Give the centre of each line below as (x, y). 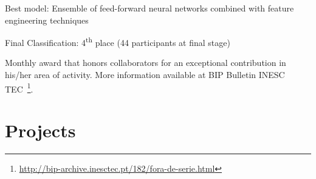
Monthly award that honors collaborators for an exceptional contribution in (146, 63)
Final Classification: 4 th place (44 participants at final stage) (118, 41)
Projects (40, 130)
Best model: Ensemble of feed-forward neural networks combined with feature (149, 8)
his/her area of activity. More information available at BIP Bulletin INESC (145, 75)
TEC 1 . (19, 88)
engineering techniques (47, 20)
